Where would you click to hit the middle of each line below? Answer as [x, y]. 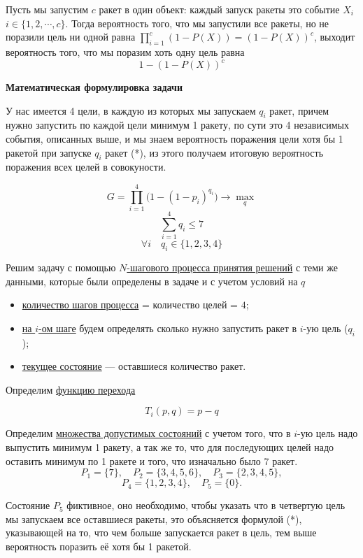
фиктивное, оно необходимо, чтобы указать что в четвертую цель [206, 505]
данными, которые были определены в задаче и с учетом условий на [152, 281]
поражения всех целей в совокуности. [86, 167]
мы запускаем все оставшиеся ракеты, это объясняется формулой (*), [154, 518]
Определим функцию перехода [71, 389]
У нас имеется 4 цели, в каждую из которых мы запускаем [131, 110]
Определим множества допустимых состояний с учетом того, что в [148, 433]
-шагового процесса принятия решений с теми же [232, 267]
